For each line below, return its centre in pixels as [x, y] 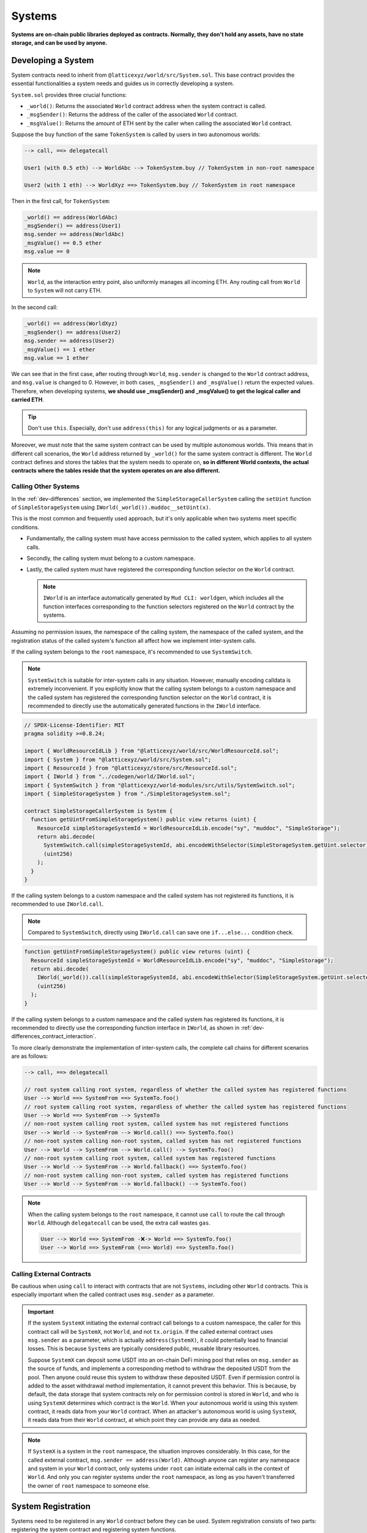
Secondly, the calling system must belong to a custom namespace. [111, 558]
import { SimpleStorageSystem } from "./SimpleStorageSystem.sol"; [128, 794]
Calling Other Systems [45, 486]
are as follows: [30, 1056]
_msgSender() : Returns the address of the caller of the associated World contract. [132, 115]
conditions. [25, 527]
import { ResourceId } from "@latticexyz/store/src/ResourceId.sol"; [131, 768]
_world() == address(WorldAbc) [71, 217]
